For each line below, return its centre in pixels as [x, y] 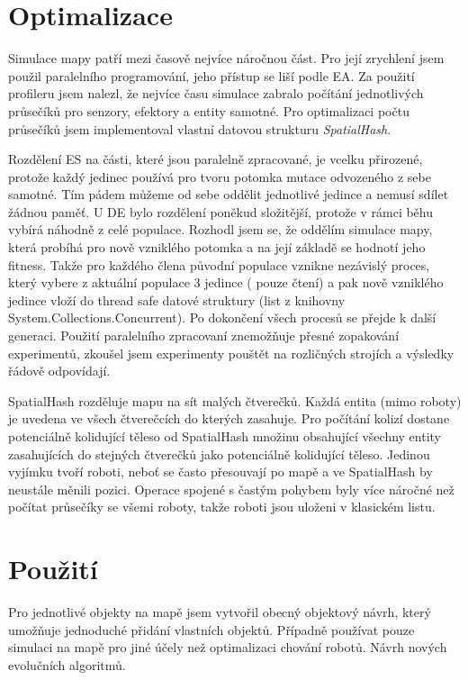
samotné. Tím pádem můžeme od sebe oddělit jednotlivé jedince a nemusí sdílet [229, 194]
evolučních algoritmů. [67, 664]
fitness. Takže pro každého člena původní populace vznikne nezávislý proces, [219, 264]
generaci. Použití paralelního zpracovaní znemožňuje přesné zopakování [204, 335]
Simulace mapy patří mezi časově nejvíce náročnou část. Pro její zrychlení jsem [226, 58]
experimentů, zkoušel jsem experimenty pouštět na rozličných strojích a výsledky [231, 353]
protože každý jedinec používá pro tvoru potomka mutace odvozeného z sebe [220, 176]
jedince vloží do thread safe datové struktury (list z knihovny [177, 299]
